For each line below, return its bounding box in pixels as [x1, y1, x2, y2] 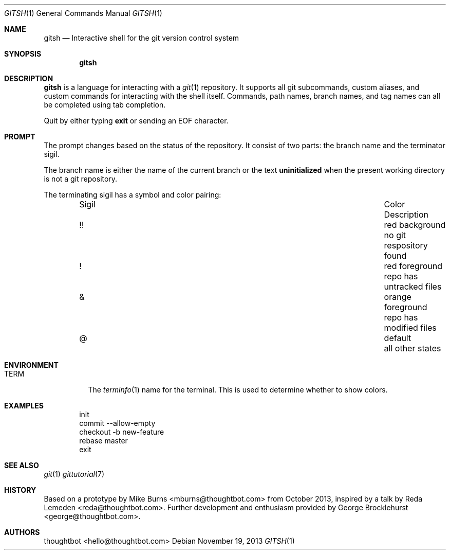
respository [384, 240, 428, 251]
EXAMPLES [4, 401, 44, 410]
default [384, 333, 411, 343]
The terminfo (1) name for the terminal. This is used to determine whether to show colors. [88, 385, 388, 394]
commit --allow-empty [79, 419, 156, 427]
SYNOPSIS [4, 49, 42, 58]
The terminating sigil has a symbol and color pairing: [44, 190, 221, 199]
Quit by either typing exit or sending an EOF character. [44, 116, 229, 125]
